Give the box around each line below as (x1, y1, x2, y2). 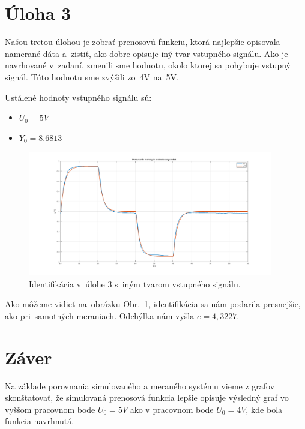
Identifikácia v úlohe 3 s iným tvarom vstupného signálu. (29, 277, 241, 290)
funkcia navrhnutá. (5, 415, 74, 427)
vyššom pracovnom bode (5, 403, 95, 415)
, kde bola (246, 403, 283, 415)
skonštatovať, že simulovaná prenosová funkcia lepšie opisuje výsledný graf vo (5, 391, 289, 404)
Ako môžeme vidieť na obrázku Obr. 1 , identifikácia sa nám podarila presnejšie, (5, 298, 301, 310)
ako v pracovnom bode (130, 403, 214, 415)
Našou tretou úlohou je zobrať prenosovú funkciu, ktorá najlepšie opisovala (5, 35, 280, 48)
